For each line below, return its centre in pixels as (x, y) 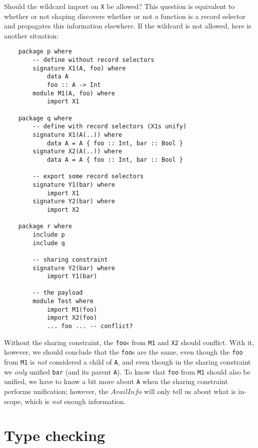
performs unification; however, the (56, 391)
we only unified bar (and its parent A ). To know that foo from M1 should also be (127, 371)
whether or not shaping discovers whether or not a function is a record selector (125, 16)
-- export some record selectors (88, 177)
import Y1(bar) (72, 276)
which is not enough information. (75, 401)
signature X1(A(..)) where (77, 135)
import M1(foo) (72, 309)
